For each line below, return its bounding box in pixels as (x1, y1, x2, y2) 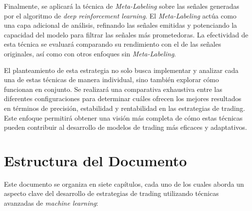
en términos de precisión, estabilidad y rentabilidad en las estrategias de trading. (4, 103, 245, 113)
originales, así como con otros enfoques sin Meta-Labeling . (4, 48, 176, 58)
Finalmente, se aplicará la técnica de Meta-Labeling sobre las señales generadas (4, 1, 239, 11)
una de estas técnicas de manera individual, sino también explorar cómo (4, 74, 219, 85)
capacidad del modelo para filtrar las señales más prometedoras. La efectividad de (4, 29, 249, 39)
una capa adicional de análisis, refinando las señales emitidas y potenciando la (4, 20, 237, 30)
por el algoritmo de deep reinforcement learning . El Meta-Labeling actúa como (4, 10, 236, 20)
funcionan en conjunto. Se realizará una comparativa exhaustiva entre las (4, 84, 222, 94)
